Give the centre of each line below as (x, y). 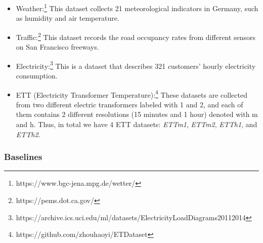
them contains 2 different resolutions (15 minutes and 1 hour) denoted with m (137, 114)
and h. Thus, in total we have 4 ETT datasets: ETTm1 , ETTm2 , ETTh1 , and (137, 124)
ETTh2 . (28, 134)
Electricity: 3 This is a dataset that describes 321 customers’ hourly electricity (136, 65)
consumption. (37, 75)
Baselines (23, 157)
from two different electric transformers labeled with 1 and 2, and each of (129, 104)
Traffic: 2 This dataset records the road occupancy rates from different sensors (136, 36)
